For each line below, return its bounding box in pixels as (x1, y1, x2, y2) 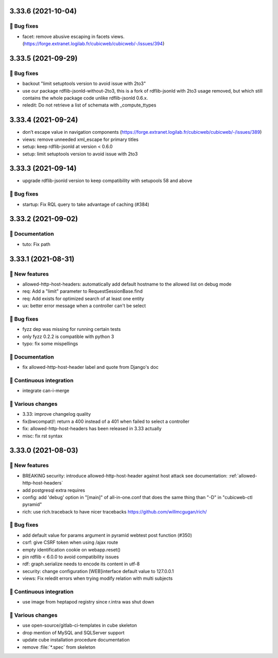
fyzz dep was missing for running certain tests (22, 326, 121, 332)
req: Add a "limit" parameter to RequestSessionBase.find (22, 288, 143, 294)
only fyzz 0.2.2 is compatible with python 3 (22, 333, 114, 340)
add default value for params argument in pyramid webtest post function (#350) (22, 532, 193, 538)
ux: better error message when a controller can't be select (22, 303, 146, 309)
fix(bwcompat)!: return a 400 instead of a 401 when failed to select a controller (22, 418, 190, 424)
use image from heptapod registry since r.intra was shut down (22, 599, 154, 605)
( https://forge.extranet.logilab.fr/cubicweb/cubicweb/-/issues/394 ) (22, 41, 165, 47)
